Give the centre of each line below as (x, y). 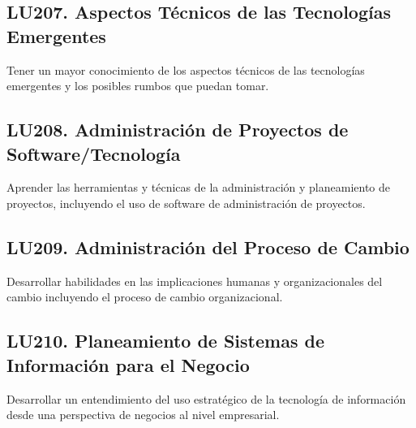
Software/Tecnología (94, 153)
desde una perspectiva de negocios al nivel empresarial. (143, 415)
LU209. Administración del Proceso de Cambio (208, 246)
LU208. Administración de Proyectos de (178, 130)
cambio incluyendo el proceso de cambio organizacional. (145, 297)
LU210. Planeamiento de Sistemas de (165, 341)
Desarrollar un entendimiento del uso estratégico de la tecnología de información (206, 398)
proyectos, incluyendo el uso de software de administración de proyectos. (186, 203)
